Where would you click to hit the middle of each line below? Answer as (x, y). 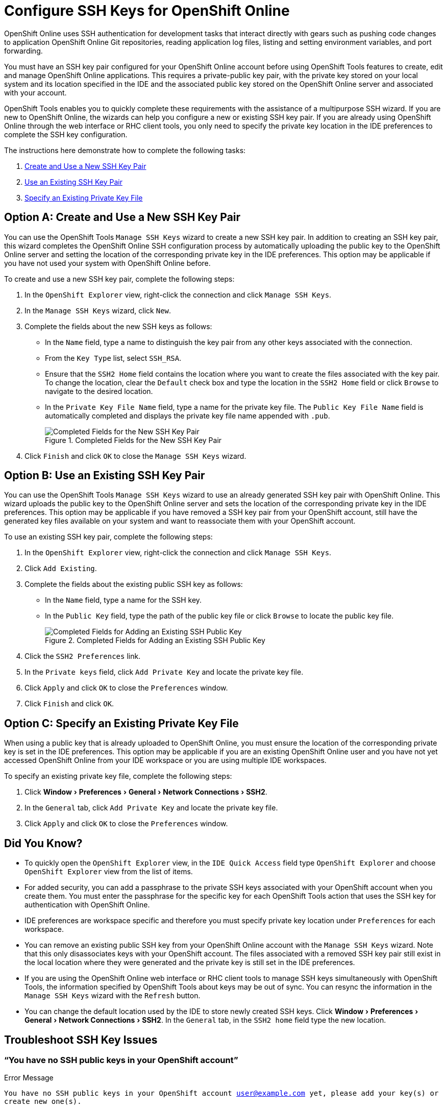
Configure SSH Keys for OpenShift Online (147, 11)
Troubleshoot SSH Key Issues (81, 1040)
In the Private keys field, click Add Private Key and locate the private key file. (164, 672)
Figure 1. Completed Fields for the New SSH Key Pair (133, 440)
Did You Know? (43, 843)
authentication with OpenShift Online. (87, 905)
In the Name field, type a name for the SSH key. (123, 600)
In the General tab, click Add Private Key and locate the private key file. (151, 808)
